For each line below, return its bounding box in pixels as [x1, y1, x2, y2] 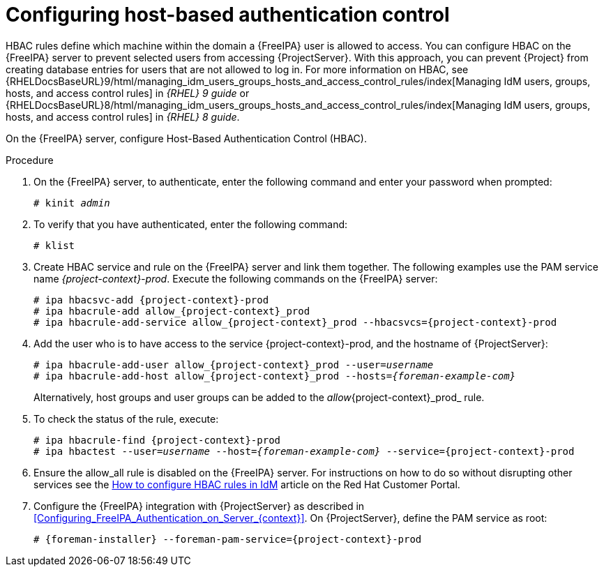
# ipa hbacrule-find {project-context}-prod [33, 434, 281, 446]
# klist [33, 239, 75, 251]
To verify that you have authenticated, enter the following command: [33, 218, 348, 230]
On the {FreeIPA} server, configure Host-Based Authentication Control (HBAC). [6, 132, 367, 144]
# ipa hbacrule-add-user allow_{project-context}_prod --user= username [33, 359, 434, 370]
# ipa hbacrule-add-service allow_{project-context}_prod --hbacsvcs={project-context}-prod [33, 316, 557, 328]
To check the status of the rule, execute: [33, 412, 219, 425]
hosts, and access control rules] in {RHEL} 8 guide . [6, 110, 240, 123]
